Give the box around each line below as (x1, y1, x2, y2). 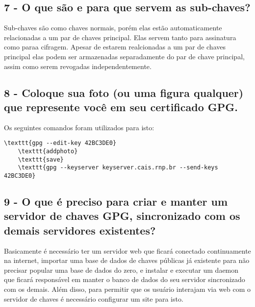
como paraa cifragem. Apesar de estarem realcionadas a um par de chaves (4, 42, 226, 52)
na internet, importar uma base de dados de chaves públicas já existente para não (4, 255, 250, 265)
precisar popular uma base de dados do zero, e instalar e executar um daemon (4, 264, 239, 275)
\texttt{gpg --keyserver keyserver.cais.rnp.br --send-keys (18, 164, 218, 171)
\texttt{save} (18, 156, 64, 163)
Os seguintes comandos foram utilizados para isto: (4, 122, 154, 132)
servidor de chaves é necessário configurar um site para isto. (4, 293, 183, 304)
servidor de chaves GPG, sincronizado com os (4, 208, 240, 223)
